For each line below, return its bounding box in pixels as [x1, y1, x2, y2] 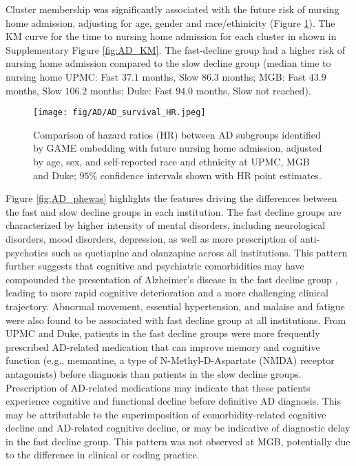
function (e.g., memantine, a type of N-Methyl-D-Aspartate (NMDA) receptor [6, 353, 335, 367]
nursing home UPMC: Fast [6, 69, 119, 83]
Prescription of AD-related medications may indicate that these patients [6, 380, 311, 394]
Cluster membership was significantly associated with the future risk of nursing [6, 2, 339, 16]
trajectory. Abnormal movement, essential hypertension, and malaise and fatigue [6, 298, 345, 313]
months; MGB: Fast [222, 69, 306, 83]
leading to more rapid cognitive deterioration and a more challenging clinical [6, 285, 328, 300]
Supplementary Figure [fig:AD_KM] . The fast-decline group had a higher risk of [6, 42, 346, 57]
